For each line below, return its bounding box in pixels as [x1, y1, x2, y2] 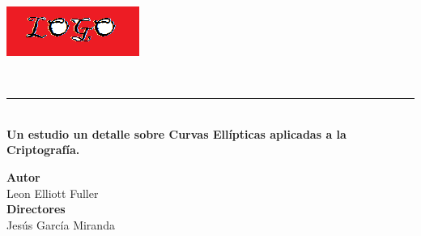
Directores [6, 200, 66, 217]
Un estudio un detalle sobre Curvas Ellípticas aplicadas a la [6, 125, 347, 142]
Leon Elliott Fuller [6, 184, 99, 201]
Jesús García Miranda [6, 216, 115, 233]
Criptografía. [6, 141, 80, 158]
